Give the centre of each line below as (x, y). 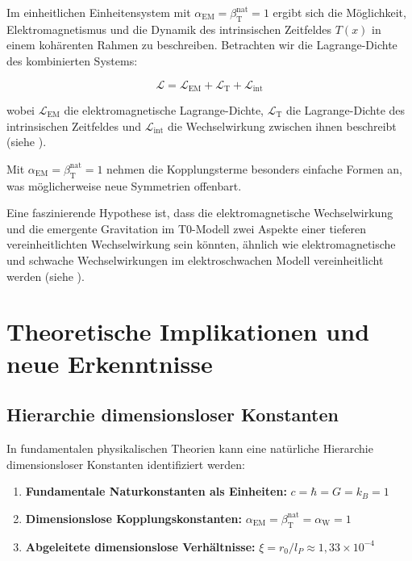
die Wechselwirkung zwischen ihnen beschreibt (282, 126)
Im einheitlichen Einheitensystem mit (99, 12)
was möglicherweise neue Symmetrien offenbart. (124, 185)
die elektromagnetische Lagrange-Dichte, (164, 110)
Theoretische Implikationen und (188, 331)
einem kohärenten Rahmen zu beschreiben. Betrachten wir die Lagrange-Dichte (202, 45)
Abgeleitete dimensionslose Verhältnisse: (140, 546)
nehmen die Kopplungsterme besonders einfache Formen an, (254, 168)
